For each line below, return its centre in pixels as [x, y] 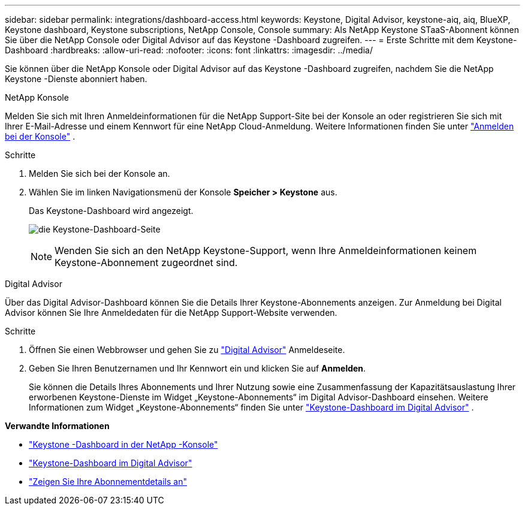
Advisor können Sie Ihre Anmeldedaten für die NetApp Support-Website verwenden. [171, 313]
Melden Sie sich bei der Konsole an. [99, 173]
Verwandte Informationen [57, 426]
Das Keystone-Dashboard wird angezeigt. [111, 211]
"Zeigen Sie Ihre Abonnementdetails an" [108, 482]
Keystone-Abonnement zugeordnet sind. [146, 262]
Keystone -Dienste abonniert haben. [76, 79]
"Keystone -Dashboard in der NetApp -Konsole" [123, 444]
